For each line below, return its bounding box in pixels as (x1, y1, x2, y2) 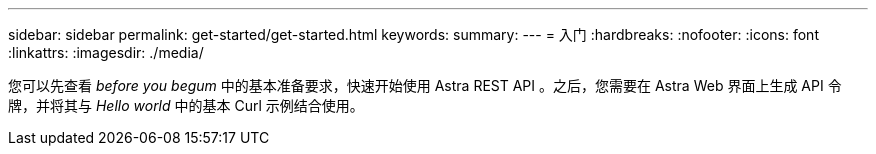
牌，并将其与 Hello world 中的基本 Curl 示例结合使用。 (8, 97, 364, 114)
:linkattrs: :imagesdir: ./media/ (8, 44, 204, 61)
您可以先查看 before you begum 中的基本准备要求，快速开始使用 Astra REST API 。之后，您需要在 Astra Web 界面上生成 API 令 (8, 77, 842, 94)
